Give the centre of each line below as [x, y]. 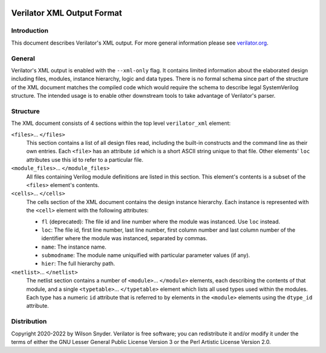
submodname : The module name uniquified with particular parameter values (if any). [146, 255]
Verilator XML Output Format [67, 13]
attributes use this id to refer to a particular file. [85, 159]
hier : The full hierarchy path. [78, 264]
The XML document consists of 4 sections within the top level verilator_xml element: [121, 123]
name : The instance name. [74, 247]
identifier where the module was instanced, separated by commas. [124, 238]
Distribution [29, 322]
